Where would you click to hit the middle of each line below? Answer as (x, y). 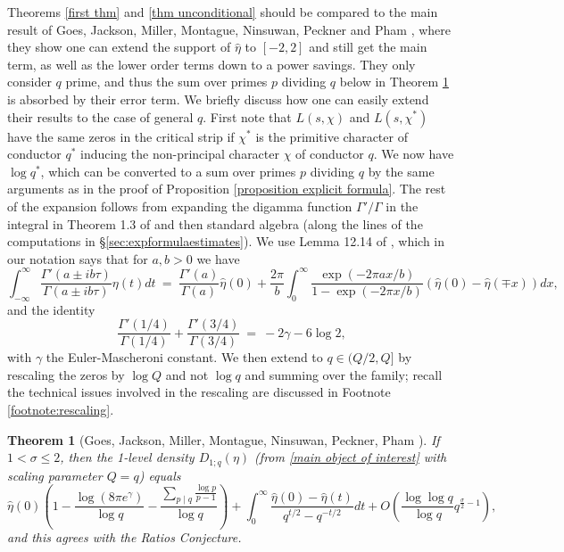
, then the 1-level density (127, 457)
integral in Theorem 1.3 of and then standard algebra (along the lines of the (215, 223)
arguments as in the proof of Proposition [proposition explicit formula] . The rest (227, 189)
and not (187, 374)
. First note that (247, 116)
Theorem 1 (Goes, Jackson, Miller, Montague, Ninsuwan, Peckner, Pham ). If (224, 439)
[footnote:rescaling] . (61, 410)
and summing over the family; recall (344, 374)
